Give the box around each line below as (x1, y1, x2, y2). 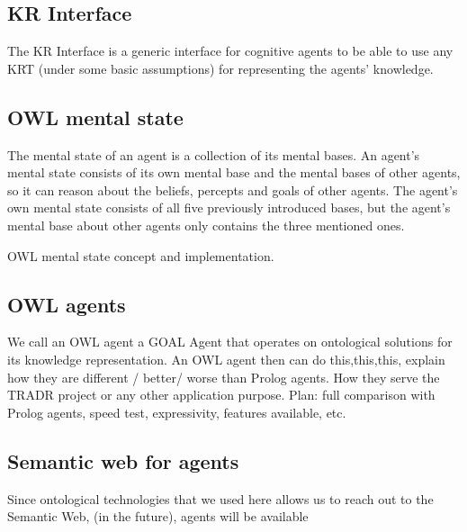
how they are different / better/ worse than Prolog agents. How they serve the (7, 367, 440, 386)
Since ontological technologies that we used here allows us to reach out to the (7, 489, 434, 508)
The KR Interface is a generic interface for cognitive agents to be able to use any (7, 41, 454, 60)
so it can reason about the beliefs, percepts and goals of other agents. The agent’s (7, 180, 458, 199)
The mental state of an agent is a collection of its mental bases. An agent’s (7, 145, 420, 164)
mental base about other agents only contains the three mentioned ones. (7, 215, 405, 234)
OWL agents (7, 290, 126, 318)
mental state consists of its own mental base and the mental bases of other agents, (7, 163, 461, 182)
